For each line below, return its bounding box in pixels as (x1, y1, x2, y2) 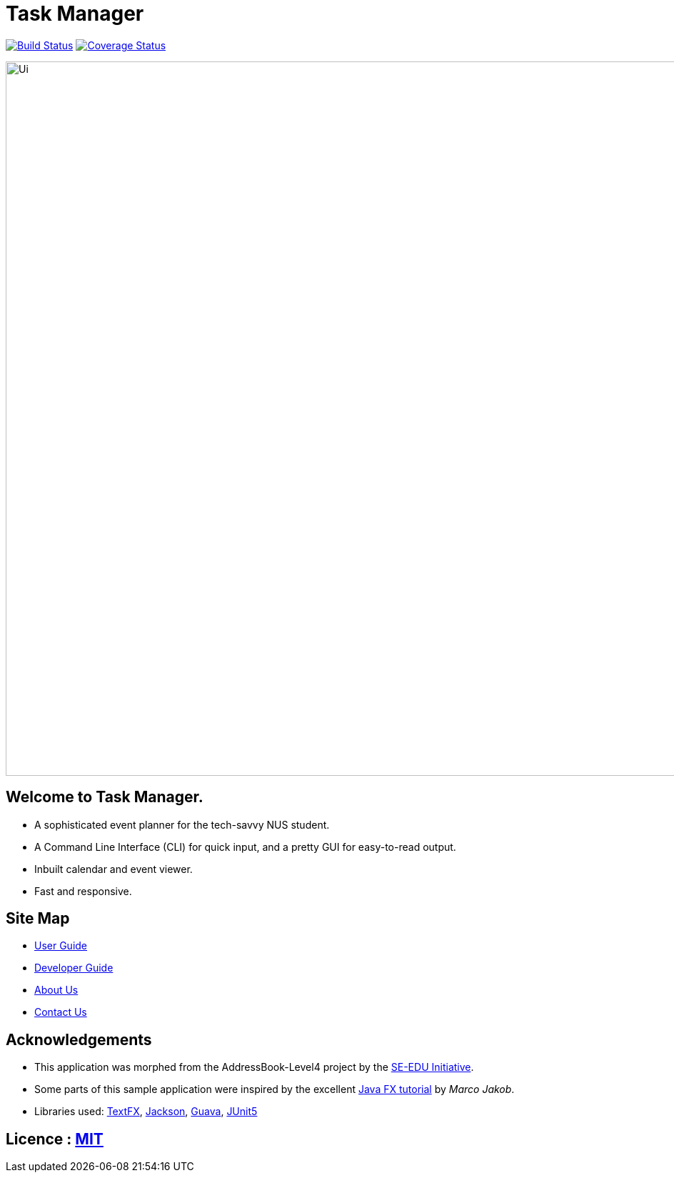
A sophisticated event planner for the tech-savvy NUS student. (34, 818, 330, 831)
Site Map (6, 909, 70, 928)
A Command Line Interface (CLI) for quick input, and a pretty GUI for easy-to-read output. (34, 840, 456, 853)
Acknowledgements (6, 1030, 152, 1049)
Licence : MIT (6, 1129, 104, 1148)
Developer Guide (34, 962, 114, 974)
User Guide (34, 939, 88, 952)
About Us (34, 984, 79, 997)
